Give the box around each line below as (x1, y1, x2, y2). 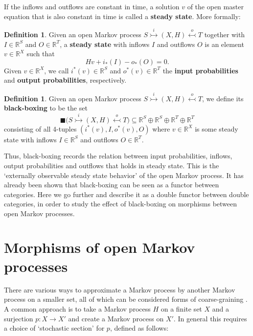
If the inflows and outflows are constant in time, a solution (4, 1, 180, 11)
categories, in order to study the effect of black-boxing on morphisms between (4, 199, 237, 209)
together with (204, 29, 245, 39)
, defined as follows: (110, 323, 169, 333)
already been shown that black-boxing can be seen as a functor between (4, 179, 219, 190)
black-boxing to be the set (4, 103, 88, 113)
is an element (205, 39, 244, 49)
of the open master (187, 1, 244, 11)
